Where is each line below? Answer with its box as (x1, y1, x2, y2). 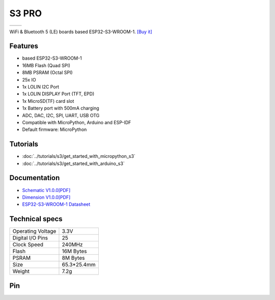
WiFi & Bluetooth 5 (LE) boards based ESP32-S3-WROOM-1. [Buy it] (9, 29, 152, 35)
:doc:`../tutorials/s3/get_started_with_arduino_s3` (22, 160, 125, 167)
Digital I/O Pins (12, 234, 48, 241)
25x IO (22, 76, 36, 83)
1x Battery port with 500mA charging (22, 105, 99, 112)
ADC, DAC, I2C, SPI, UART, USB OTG (22, 112, 100, 118)
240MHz (62, 241, 83, 248)
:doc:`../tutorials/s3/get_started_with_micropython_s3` (22, 153, 136, 159)
